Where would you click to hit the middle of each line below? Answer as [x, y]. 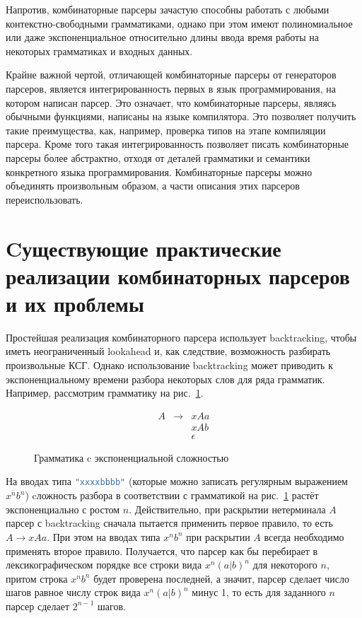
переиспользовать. [45, 199]
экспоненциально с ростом [63, 509]
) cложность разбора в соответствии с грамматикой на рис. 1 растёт [172, 495]
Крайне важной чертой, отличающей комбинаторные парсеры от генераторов [171, 75]
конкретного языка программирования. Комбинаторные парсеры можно [159, 171]
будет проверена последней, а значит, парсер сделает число [221, 578]
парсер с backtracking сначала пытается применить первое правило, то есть [169, 523]
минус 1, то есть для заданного [259, 592]
